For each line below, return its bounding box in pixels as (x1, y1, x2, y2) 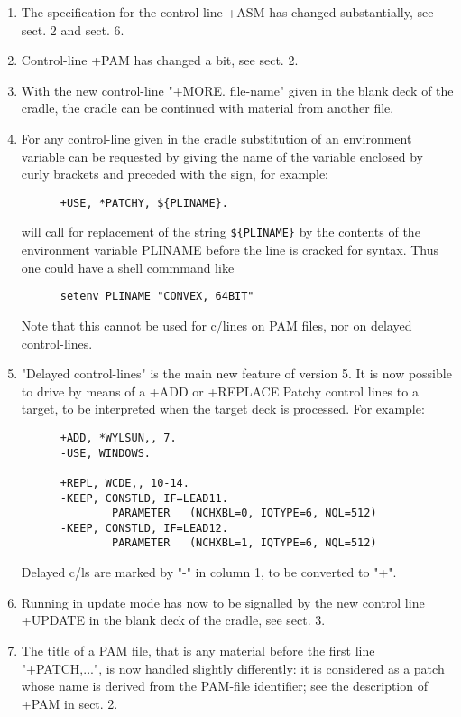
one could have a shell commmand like (21, 257, 235, 276)
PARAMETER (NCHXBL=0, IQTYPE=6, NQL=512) (112, 507, 377, 520)
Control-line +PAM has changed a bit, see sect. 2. (21, 51, 299, 70)
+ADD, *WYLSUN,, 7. (60, 431, 177, 444)
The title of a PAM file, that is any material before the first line (21, 640, 375, 659)
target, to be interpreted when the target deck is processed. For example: (21, 399, 425, 418)
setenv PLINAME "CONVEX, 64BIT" (60, 290, 254, 303)
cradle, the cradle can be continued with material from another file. (21, 98, 394, 117)
